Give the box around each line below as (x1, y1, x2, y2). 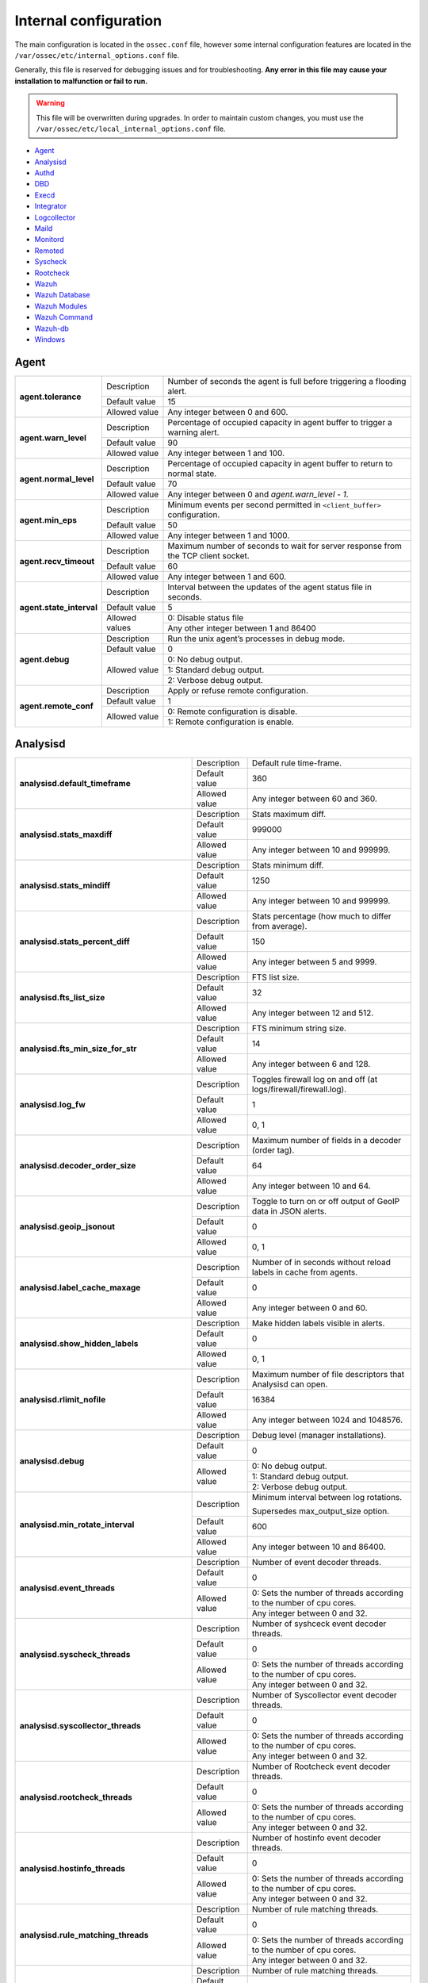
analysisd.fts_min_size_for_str (19, 1043, 137, 1054)
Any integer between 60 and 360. (251, 793, 378, 804)
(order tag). (251, 1145, 295, 1156)
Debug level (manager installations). (251, 1430, 387, 1441)
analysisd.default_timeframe (19, 778, 131, 789)
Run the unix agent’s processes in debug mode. (167, 633, 346, 644)
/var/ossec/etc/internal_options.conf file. (14, 50, 180, 59)
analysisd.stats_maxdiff (19, 829, 113, 840)
